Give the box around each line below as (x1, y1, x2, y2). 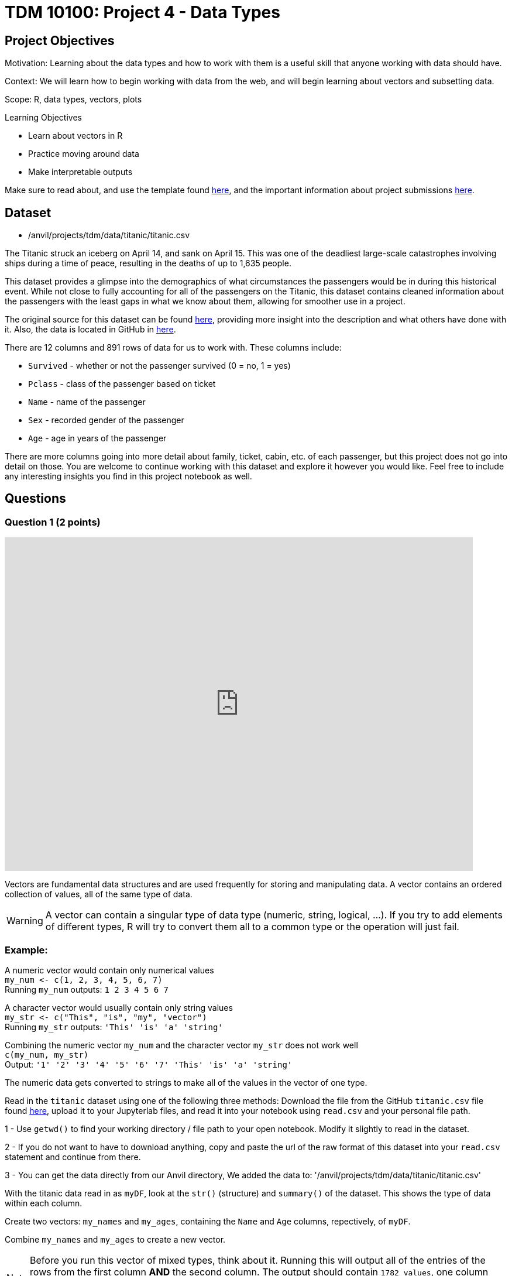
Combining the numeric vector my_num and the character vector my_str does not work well (5, 1040, 358, 1050)
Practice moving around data (28, 149, 139, 159)
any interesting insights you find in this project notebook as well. (5, 471, 252, 482)
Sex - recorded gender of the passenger (28, 415, 184, 426)
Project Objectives (5, 33, 115, 48)
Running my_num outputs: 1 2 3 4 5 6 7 (5, 984, 169, 994)
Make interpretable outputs (28, 167, 133, 177)
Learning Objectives (5, 112, 82, 123)
